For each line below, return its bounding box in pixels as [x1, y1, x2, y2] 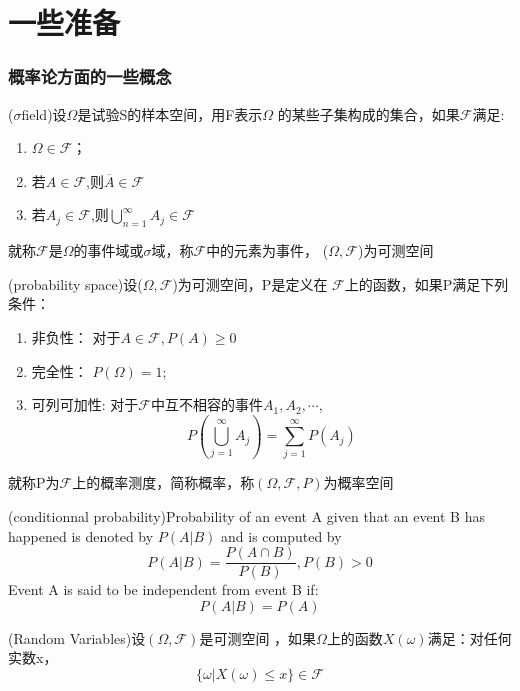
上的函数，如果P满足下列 [344, 273, 509, 294]
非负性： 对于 [31, 326, 121, 347]
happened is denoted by [8, 525, 154, 546]
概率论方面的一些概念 [8, 64, 172, 89]
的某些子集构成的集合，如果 [277, 103, 460, 124]
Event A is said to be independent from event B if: [8, 579, 319, 600]
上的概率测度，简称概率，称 [72, 472, 255, 493]
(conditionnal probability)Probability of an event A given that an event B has [8, 506, 485, 527]
